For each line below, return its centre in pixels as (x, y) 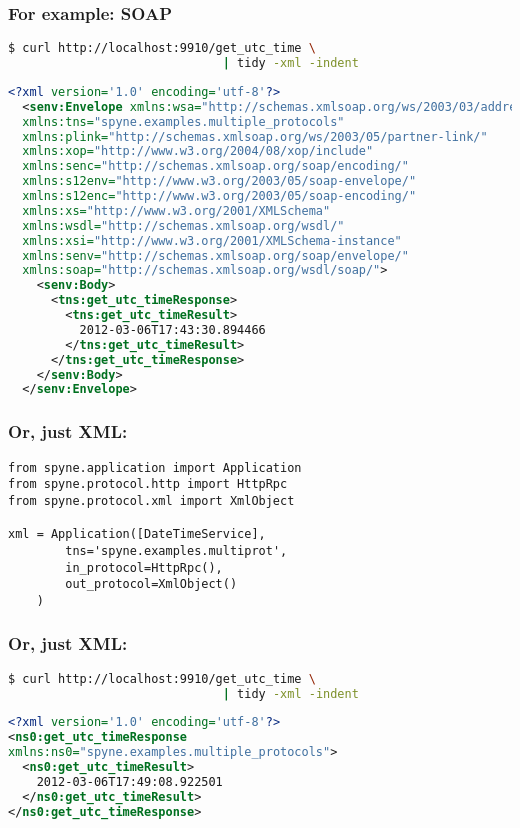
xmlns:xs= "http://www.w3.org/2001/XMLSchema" (176, 210)
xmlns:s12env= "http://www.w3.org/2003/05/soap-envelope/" (219, 181)
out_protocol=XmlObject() (151, 584)
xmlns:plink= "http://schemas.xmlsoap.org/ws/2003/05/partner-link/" (255, 136)
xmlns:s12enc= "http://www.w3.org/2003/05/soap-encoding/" (219, 196)
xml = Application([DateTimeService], (137, 534)
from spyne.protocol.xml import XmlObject (151, 500)
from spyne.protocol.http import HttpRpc (148, 484)
